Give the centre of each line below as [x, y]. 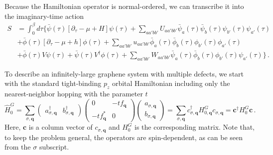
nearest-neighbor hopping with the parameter [74, 94]
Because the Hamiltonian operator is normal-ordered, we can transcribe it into [124, 6]
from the [18, 147]
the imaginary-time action [44, 16]
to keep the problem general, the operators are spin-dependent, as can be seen [124, 137]
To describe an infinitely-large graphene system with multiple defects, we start [124, 73]
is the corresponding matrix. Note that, [195, 127]
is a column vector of [61, 127]
